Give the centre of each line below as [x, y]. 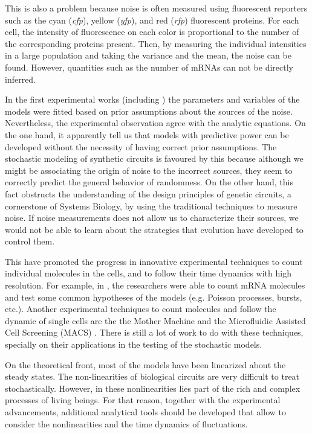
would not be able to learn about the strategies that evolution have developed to [154, 229]
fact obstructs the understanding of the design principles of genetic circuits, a [148, 193]
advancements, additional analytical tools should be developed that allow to [145, 412]
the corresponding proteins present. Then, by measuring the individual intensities [156, 43]
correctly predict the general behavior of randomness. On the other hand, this [149, 182]
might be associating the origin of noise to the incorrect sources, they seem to [149, 170]
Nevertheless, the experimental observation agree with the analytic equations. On [155, 123]
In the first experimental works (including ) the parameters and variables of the [152, 99]
